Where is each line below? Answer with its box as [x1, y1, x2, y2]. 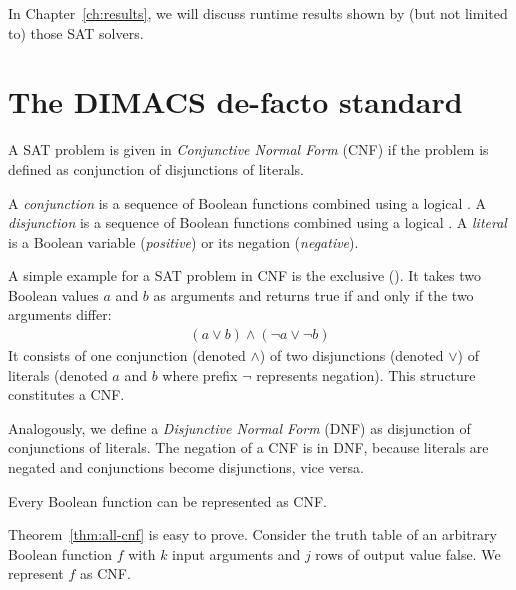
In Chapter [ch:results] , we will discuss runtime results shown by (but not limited [8, 3, 508, 23]
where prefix [162, 364, 238, 385]
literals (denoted [8, 364, 108, 385]
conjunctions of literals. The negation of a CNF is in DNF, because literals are [8, 437, 489, 458]
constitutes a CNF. [8, 384, 125, 405]
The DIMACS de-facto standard [8, 81, 463, 122]
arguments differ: [8, 304, 112, 325]
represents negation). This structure [256, 364, 476, 385]
